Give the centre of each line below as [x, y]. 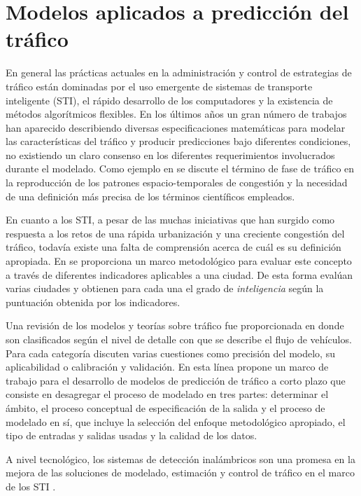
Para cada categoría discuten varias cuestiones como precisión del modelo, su [170, 353]
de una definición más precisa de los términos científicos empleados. [150, 196]
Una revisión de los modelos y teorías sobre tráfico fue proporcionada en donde [175, 325]
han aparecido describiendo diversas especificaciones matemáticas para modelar [176, 127]
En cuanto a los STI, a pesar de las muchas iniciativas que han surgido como [170, 220]
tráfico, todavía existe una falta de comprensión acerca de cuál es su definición [174, 247]
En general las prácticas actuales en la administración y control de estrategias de [179, 73]
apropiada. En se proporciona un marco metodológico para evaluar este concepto [179, 261]
